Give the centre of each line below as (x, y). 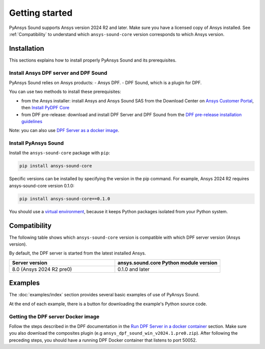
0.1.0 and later (133, 269)
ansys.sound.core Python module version (168, 262)
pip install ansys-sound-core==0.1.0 (65, 199)
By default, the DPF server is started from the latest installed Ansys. (78, 253)
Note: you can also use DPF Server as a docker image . (64, 130)
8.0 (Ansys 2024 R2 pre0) (42, 269)
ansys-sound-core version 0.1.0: (42, 186)
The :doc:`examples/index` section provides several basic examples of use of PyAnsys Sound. (104, 295)
